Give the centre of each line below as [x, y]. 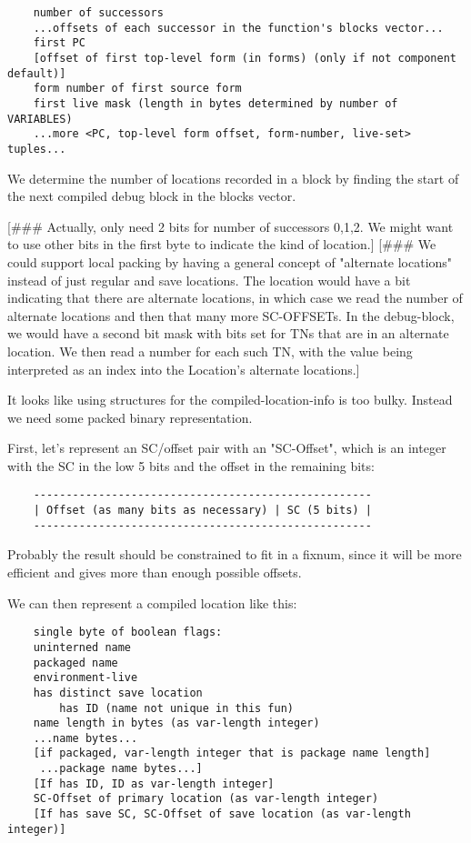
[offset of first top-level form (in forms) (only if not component [245, 58]
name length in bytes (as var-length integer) [176, 723]
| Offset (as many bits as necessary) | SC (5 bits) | [202, 511]
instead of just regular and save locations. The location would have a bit [209, 280]
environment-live [85, 678]
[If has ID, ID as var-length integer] [154, 783]
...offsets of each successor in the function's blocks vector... [238, 28]
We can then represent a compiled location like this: [152, 602]
